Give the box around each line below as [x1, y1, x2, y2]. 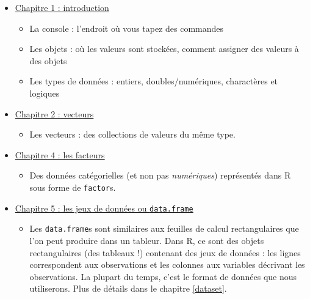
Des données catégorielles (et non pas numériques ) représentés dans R [29, 169, 291, 182]
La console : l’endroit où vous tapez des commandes [29, 21, 224, 34]
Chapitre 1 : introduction [15, 1, 109, 13]
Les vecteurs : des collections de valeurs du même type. [29, 128, 236, 141]
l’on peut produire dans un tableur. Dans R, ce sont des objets [29, 234, 264, 246]
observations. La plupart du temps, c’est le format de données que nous [29, 270, 297, 282]
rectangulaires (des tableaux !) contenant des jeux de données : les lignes [29, 246, 301, 259]
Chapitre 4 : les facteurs [15, 148, 105, 161]
